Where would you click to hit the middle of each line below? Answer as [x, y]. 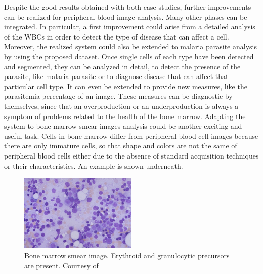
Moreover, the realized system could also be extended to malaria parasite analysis [130, 46]
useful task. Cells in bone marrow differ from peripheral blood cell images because [131, 135]
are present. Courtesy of [61, 265]
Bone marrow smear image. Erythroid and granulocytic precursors [127, 255]
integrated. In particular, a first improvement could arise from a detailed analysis [130, 27]
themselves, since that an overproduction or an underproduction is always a [121, 106]
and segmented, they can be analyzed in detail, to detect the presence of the [122, 66]
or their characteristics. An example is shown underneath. [94, 165]
